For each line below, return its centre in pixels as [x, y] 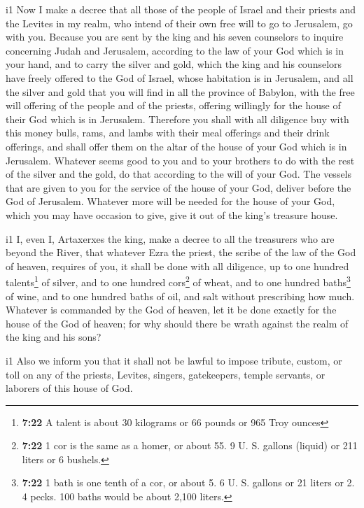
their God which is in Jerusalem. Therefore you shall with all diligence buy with [177, 119]
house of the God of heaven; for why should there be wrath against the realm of [177, 323]
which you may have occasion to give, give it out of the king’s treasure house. [172, 214]
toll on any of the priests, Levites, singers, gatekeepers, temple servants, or [166, 374]
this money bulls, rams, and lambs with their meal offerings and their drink [168, 133]
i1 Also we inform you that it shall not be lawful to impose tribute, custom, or [174, 360]
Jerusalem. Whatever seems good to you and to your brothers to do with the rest [180, 160]
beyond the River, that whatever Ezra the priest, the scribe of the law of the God [181, 252]
